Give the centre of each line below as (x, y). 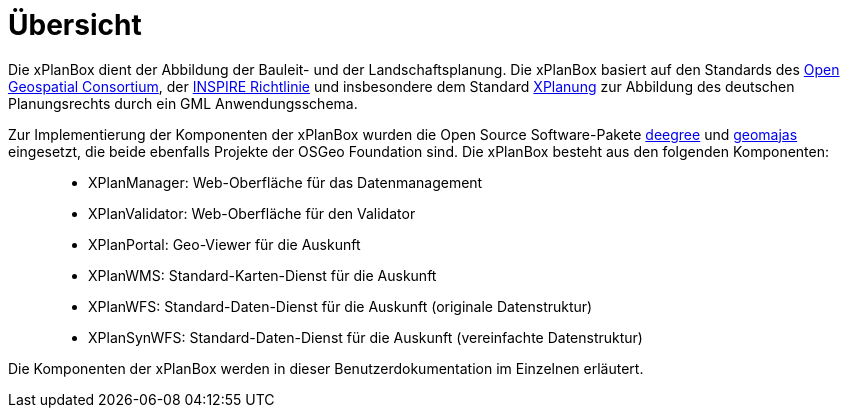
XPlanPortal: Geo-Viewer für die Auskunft (224, 244)
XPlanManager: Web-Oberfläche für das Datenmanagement (285, 182)
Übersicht (75, 25)
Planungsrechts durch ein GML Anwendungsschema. (183, 103)
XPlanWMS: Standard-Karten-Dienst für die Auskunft (262, 275)
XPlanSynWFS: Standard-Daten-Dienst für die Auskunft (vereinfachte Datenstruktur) (365, 337)
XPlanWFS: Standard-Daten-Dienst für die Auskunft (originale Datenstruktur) (340, 306)
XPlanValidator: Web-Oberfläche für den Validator (252, 213)
